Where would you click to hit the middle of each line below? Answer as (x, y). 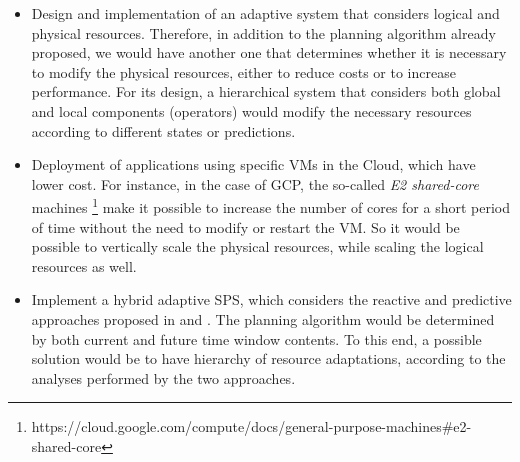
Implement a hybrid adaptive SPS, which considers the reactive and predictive (271, 299)
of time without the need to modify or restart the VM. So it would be (245, 226)
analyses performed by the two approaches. (163, 377)
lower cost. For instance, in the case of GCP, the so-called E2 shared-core (255, 183)
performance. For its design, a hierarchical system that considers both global (266, 91)
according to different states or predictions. (163, 130)
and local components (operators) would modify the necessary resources (251, 110)
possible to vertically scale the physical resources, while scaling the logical (257, 246)
